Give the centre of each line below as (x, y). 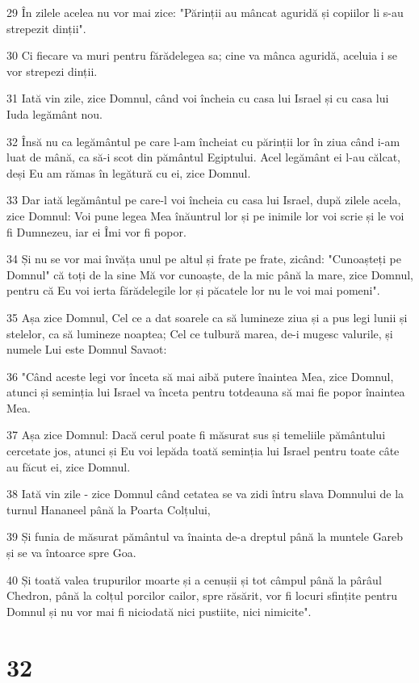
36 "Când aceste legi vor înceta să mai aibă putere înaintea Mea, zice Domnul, (200, 376)
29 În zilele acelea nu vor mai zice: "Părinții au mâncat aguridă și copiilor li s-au (205, 12)
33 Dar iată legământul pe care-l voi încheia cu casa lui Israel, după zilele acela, (204, 200)
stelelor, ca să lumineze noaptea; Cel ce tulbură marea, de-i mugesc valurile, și (200, 333)
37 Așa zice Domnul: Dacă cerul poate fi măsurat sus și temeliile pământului (196, 435)
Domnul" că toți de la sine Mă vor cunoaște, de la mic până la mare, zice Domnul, (210, 274)
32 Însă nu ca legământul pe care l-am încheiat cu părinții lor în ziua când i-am (203, 141)
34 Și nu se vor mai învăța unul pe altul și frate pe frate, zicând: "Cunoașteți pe (204, 259)
